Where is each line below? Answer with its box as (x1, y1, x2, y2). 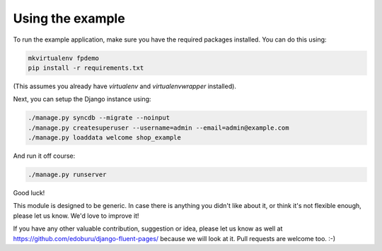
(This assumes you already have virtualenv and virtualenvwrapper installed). (13, 82, 237, 90)
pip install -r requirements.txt (28, 63, 144, 72)
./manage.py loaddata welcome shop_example (28, 134, 182, 142)
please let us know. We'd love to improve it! (13, 212, 139, 220)
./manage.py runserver (28, 171, 107, 179)
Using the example (13, 11, 125, 26)
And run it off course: (13, 152, 76, 160)
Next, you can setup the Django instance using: (13, 95, 151, 104)
